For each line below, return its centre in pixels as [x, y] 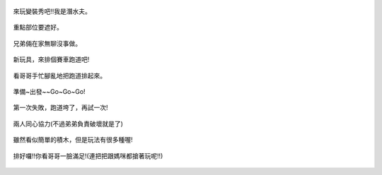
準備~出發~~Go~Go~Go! [49, 91]
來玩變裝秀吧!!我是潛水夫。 [52, 11]
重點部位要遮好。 [38, 28]
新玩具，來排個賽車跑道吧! [51, 59]
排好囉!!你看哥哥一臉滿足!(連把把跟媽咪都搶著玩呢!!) [88, 156]
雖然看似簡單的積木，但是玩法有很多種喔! [73, 140]
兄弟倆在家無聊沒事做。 [47, 43]
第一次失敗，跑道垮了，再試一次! [61, 108]
